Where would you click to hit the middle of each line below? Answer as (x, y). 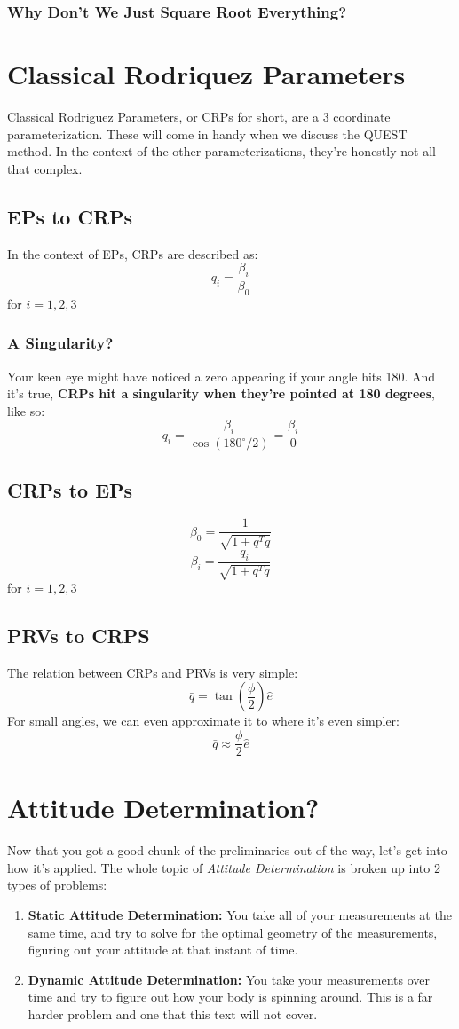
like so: (26, 410)
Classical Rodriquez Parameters (206, 74)
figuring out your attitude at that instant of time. (163, 950)
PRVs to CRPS (79, 636)
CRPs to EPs (70, 489)
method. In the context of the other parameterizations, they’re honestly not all (222, 151)
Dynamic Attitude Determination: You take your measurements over (229, 979)
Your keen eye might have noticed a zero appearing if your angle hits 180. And (222, 376)
